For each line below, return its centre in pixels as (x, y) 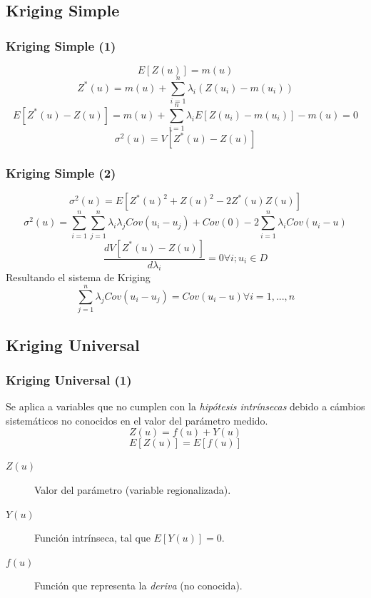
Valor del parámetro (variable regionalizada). (133, 489)
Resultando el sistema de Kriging (78, 277)
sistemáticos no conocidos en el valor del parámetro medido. (137, 420)
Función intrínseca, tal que (92, 538)
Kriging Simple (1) (61, 45)
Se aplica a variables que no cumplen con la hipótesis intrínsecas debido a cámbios (185, 406)
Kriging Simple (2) (61, 173)
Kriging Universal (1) (69, 379)
